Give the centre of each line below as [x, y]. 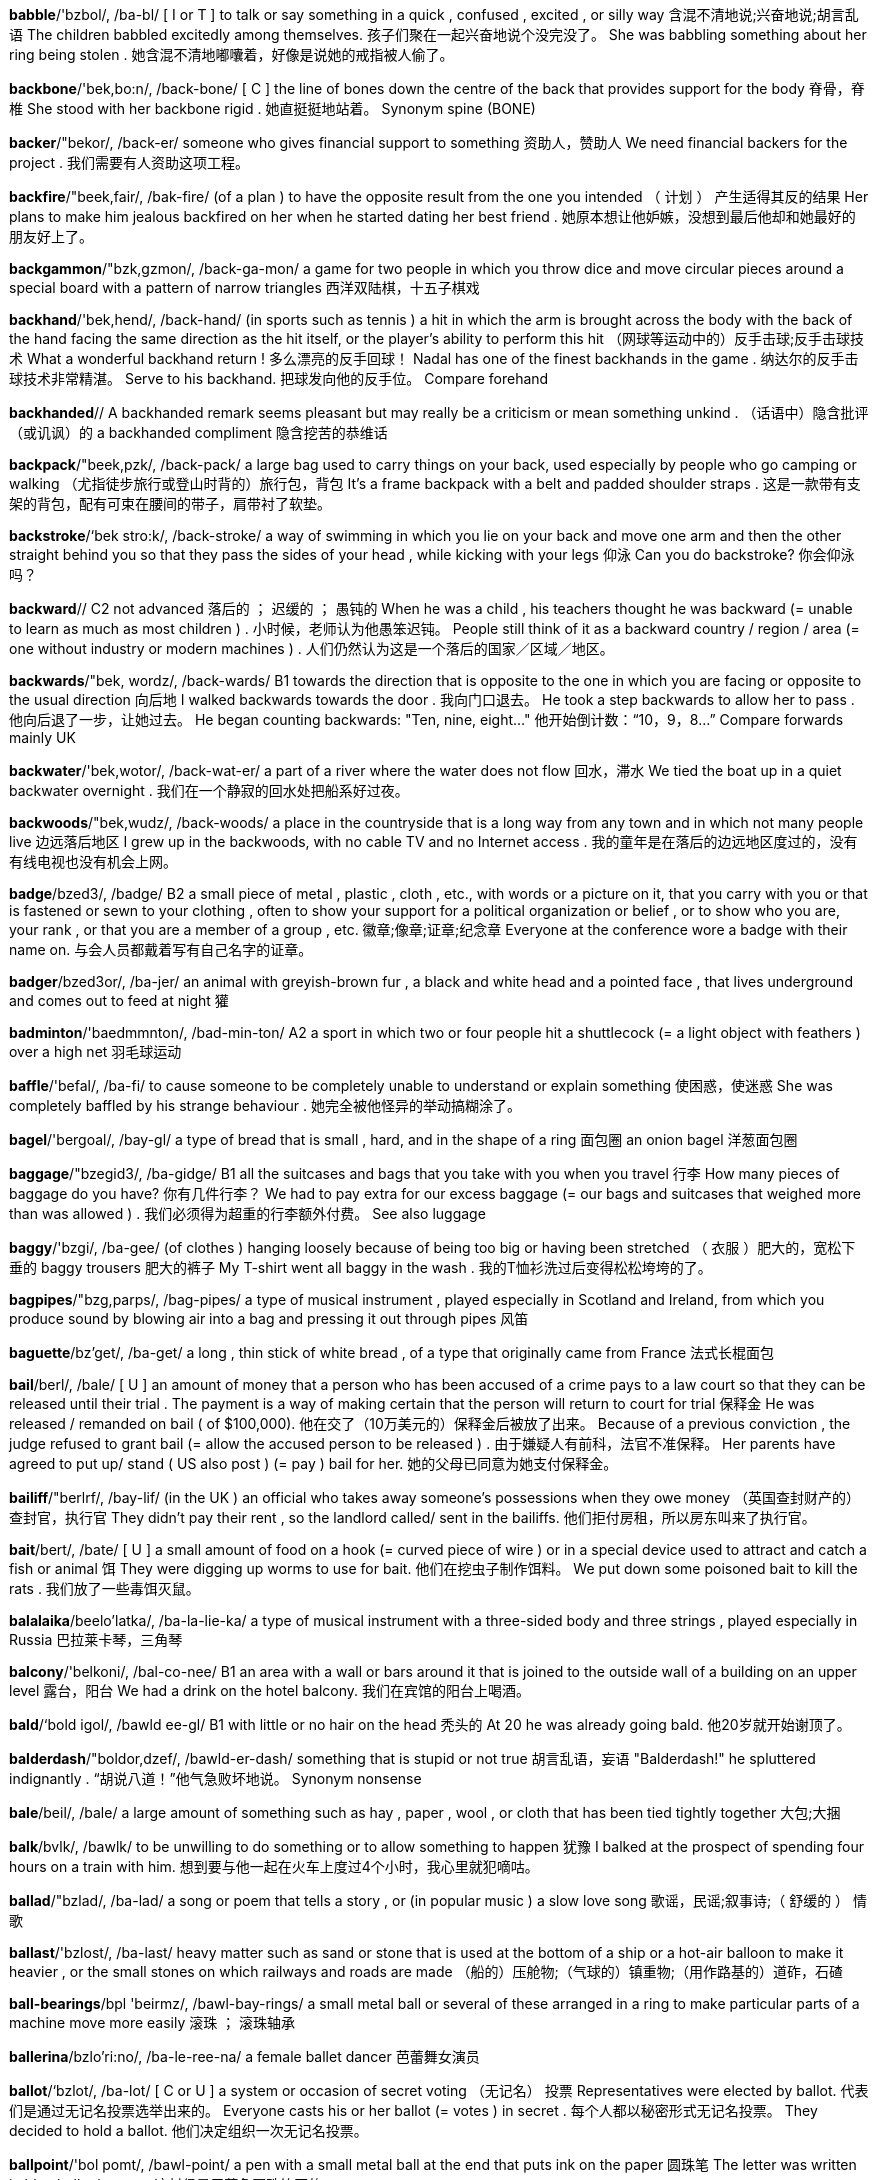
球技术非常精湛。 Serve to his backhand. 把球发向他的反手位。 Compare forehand [279, 378]
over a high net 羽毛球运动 [95, 1051]
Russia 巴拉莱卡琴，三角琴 [96, 1639]
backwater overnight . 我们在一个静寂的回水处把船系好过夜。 [209, 790]
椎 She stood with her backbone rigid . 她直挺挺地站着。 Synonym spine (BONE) [272, 108]
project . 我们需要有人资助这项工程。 [129, 162]
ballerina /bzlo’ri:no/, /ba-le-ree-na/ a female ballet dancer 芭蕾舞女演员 [244, 2056]
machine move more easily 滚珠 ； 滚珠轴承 [152, 2022]
